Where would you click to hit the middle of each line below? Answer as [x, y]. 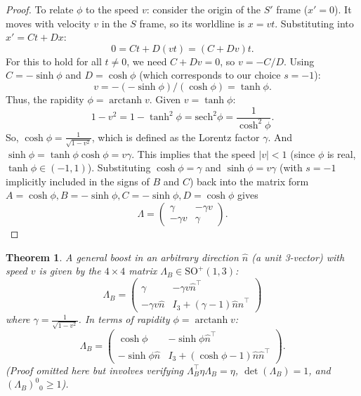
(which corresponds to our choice [210, 75]
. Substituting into [314, 23]
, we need [147, 61]
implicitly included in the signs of [78, 181]
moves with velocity [48, 23]
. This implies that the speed [193, 153]
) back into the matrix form [249, 181]
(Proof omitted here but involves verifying [95, 370]
